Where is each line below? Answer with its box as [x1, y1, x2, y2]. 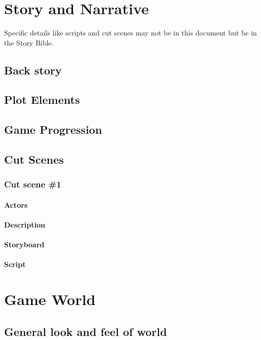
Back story [4, 62, 62, 78]
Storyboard [4, 239, 45, 250]
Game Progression [4, 122, 102, 137]
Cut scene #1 [4, 178, 61, 191]
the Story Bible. [4, 37, 54, 48]
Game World [4, 289, 96, 310]
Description [4, 219, 46, 230]
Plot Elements [4, 92, 80, 107]
